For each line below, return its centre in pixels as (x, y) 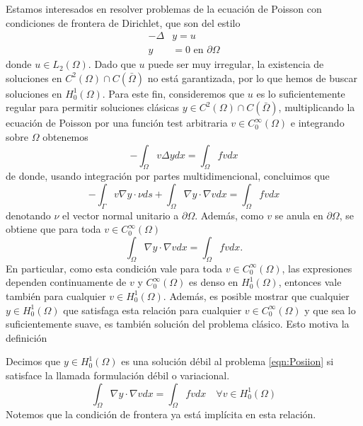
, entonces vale (310, 282)
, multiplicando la (317, 107)
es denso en (214, 282)
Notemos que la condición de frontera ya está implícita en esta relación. (161, 414)
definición (27, 337)
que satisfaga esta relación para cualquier (152, 310)
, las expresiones (317, 268)
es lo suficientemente (301, 93)
